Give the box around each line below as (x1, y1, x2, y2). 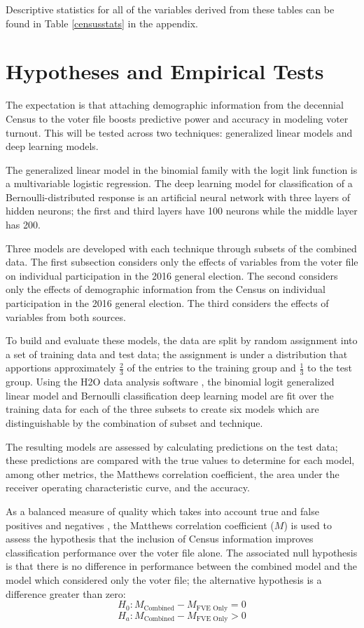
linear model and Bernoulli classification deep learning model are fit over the (6, 388, 334, 402)
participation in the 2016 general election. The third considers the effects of (6, 296, 329, 310)
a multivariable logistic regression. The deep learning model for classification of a (6, 176, 353, 191)
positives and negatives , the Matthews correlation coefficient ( (6, 517, 274, 532)
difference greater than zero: (6, 586, 126, 601)
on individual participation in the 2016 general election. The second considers (6, 268, 338, 282)
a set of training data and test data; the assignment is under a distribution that (6, 346, 348, 361)
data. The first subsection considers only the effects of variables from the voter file (6, 254, 358, 269)
